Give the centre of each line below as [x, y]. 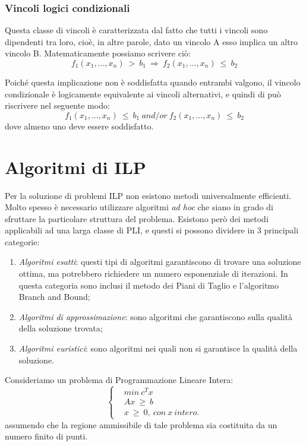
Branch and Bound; [54, 297]
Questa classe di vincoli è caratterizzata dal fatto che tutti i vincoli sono [136, 30]
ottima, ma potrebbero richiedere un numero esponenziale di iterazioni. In [153, 273]
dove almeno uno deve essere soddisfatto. [79, 126]
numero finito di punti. [46, 436]
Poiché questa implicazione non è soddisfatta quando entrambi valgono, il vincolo [153, 82]
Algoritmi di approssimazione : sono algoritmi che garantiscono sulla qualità [156, 316]
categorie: [22, 241]
